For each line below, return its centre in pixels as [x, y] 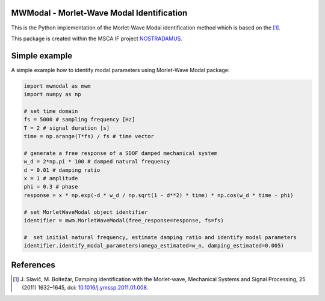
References [33, 265]
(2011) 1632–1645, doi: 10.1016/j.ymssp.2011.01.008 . [85, 288]
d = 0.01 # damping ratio [62, 170]
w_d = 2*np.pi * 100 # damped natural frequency [97, 162]
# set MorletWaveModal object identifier [86, 212]
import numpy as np [52, 94]
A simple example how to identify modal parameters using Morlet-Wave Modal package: [120, 70]
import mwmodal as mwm [57, 86]
